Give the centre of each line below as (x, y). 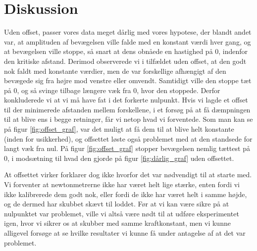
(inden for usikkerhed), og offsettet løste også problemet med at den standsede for (128, 138)
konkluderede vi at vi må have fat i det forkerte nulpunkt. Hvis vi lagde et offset (126, 100)
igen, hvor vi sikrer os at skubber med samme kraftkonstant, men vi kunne (117, 223)
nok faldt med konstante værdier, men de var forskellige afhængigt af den (115, 71)
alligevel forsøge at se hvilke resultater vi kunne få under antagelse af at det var (125, 233)
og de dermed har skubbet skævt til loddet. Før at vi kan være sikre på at (117, 204)
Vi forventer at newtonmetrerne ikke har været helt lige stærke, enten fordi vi (122, 184)
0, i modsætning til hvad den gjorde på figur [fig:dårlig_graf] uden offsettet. (119, 158)
